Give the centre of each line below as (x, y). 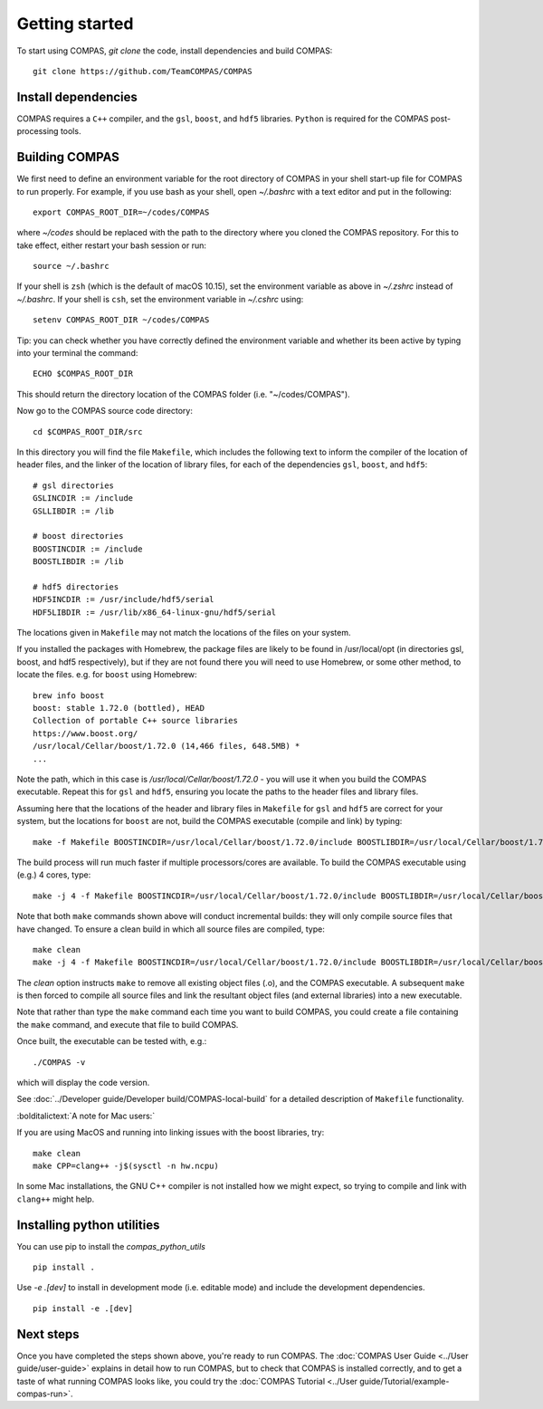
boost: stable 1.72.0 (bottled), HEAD (119, 708)
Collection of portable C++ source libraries (136, 721)
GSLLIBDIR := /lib (74, 511)
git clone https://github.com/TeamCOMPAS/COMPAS (143, 71)
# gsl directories (74, 485)
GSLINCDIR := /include (83, 498)
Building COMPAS (68, 157)
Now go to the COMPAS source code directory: (105, 411)
